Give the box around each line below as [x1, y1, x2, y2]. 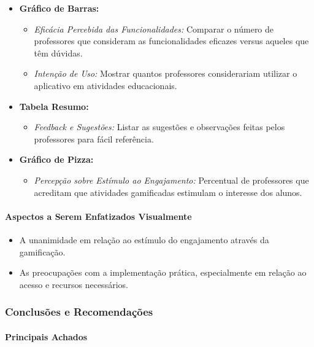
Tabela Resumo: [19, 99, 89, 112]
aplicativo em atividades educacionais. [34, 79, 177, 92]
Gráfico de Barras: [19, 2, 99, 14]
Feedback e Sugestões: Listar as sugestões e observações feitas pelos [34, 120, 285, 133]
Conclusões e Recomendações [5, 304, 153, 319]
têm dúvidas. [34, 46, 83, 59]
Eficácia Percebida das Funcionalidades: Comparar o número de [34, 22, 274, 35]
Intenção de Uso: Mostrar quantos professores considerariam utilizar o [34, 67, 297, 80]
